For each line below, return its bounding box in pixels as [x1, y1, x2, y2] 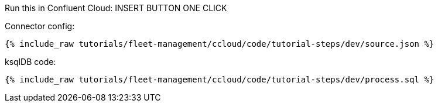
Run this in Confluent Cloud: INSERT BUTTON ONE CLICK [5, 3, 227, 13]
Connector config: [5, 21, 75, 31]
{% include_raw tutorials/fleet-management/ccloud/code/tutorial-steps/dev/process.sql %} [5, 75, 434, 84]
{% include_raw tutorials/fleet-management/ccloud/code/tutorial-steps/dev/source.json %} [5, 39, 434, 49]
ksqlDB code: [5, 57, 56, 67]
